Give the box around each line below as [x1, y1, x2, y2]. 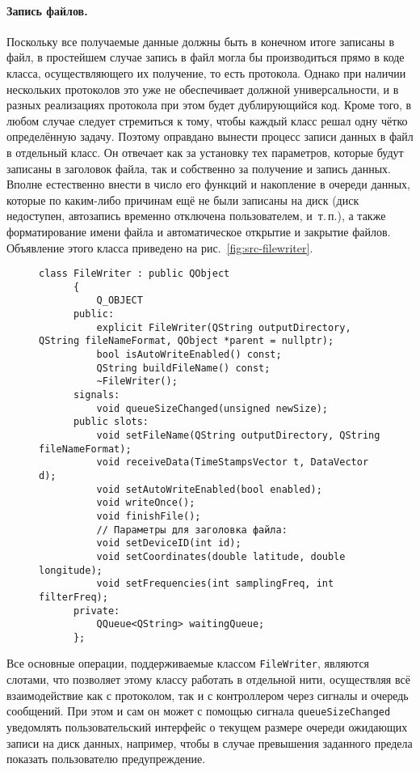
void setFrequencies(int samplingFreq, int [96, 578, 334, 590]
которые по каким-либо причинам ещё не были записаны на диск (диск [6, 191, 359, 208]
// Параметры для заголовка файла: [96, 524, 288, 536]
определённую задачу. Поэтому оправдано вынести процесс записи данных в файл [6, 128, 414, 145]
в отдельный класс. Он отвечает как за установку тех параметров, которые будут [6, 143, 404, 160]
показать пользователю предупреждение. [6, 750, 206, 767]
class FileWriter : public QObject [39, 268, 230, 280]
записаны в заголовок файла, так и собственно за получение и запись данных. [6, 159, 391, 176]
